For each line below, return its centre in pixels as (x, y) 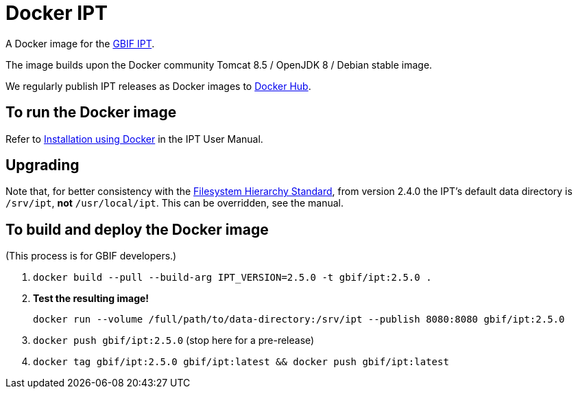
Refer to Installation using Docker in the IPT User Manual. (134, 139)
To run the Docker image (91, 113)
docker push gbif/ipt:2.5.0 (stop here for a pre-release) (174, 340)
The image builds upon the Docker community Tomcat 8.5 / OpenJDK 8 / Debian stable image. (219, 65)
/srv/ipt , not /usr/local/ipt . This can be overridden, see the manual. (174, 203)
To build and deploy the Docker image (137, 229)
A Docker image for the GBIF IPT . (80, 43)
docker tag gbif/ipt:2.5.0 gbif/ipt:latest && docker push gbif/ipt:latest (241, 362)
